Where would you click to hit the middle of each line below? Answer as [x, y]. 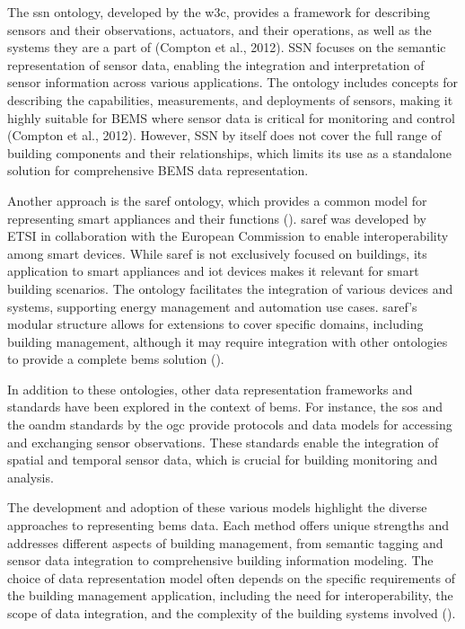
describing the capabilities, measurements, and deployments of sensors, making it [230, 99]
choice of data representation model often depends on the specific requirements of [231, 577]
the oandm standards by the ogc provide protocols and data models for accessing [230, 425]
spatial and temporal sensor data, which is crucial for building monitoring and [223, 460]
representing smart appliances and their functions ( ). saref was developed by [217, 218]
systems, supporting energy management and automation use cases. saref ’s [212, 306]
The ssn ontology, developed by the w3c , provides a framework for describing [219, 12]
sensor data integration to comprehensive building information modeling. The [220, 560]
